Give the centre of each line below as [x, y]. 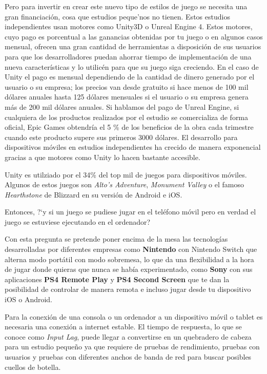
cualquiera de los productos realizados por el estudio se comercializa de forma [127, 117]
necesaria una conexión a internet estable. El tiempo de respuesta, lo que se [123, 327]
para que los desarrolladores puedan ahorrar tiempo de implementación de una [128, 56]
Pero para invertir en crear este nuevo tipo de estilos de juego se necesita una [126, 6]
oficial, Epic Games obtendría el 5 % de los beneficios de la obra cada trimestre [129, 127]
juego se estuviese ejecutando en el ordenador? [78, 221]
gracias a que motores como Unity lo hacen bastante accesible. [102, 157]
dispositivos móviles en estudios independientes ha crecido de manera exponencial [133, 147]
